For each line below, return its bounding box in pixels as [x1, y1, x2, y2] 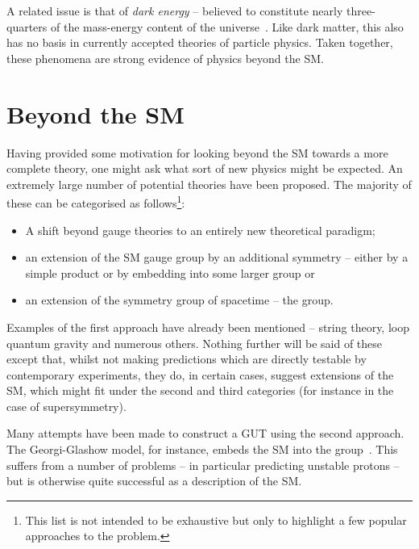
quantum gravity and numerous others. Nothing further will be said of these [6, 334, 383, 351]
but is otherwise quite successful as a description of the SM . [6, 472, 302, 489]
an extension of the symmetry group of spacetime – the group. [25, 291, 334, 308]
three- [346, 2, 375, 19]
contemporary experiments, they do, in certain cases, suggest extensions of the [6, 366, 394, 383]
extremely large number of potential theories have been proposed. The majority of [6, 175, 412, 192]
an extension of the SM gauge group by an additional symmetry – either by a [25, 249, 409, 266]
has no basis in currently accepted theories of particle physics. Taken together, [6, 34, 393, 51]
